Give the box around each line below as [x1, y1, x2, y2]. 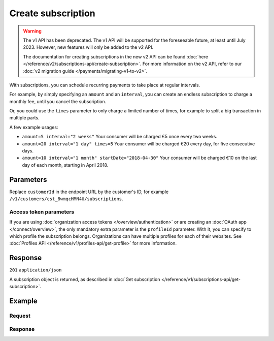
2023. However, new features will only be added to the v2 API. [23, 44, 154, 50]
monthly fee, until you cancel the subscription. [9, 98, 107, 104]
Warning [23, 28, 42, 34]
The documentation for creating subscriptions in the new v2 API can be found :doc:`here [23, 53, 208, 59]
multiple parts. [9, 115, 40, 121]
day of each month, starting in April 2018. [22, 162, 109, 168]
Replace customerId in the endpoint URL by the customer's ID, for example [9, 189, 169, 195]
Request [9, 312, 30, 319]
